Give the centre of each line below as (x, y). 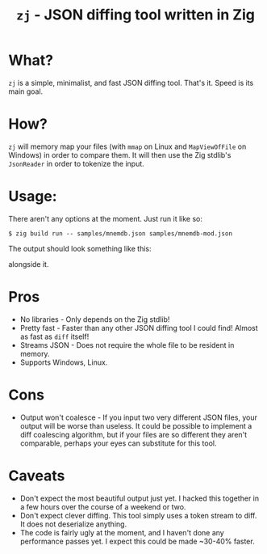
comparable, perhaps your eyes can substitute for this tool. (118, 443)
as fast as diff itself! (54, 336)
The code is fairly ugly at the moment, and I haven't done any (122, 532)
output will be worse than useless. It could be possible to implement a (136, 425)
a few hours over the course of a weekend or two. (103, 506)
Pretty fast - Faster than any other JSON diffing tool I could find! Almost (139, 328)
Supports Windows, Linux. (64, 362)
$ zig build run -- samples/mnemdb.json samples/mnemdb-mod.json (120, 233)
